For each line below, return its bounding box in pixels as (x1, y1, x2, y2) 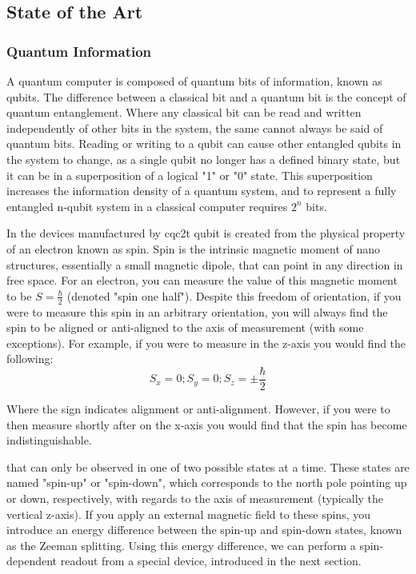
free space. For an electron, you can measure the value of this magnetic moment (6, 272, 398, 289)
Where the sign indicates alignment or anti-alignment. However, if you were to (6, 400, 390, 417)
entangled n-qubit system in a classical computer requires (6, 197, 288, 214)
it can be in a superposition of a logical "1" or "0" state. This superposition (6, 166, 373, 183)
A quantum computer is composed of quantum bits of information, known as (6, 73, 382, 89)
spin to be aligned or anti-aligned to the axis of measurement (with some (6, 319, 364, 336)
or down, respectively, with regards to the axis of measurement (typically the (6, 489, 384, 506)
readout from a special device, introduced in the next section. (60, 552, 362, 569)
